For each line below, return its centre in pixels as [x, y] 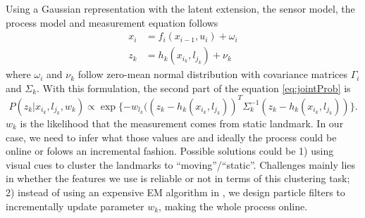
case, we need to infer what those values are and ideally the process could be [171, 137]
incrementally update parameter [75, 206]
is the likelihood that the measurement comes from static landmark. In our [182, 123]
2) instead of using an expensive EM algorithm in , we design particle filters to [175, 192]
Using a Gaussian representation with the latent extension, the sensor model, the [180, 8]
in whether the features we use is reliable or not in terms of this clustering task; [178, 178]
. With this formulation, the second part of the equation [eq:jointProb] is [194, 88]
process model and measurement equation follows [112, 22]
